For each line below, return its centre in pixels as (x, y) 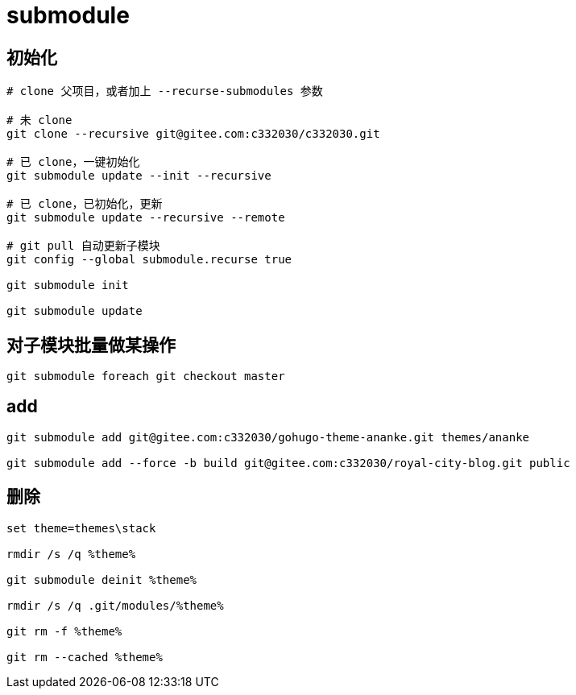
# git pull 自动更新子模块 (83, 246)
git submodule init (68, 285)
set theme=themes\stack (81, 528)
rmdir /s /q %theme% (71, 554)
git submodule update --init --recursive (139, 176)
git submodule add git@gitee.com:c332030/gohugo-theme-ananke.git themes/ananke (268, 437)
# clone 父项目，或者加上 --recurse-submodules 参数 (165, 91)
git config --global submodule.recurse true (149, 260)
